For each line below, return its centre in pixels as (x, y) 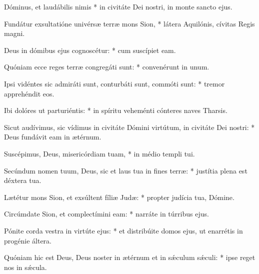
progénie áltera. (28, 240)
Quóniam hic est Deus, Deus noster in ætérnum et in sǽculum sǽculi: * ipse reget (130, 257)
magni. (14, 33)
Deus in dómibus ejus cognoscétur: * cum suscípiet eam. (90, 50)
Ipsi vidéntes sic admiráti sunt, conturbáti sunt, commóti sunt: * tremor (114, 83)
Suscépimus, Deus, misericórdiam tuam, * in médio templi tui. (99, 153)
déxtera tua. (23, 180)
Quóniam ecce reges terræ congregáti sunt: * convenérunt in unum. (107, 67)
